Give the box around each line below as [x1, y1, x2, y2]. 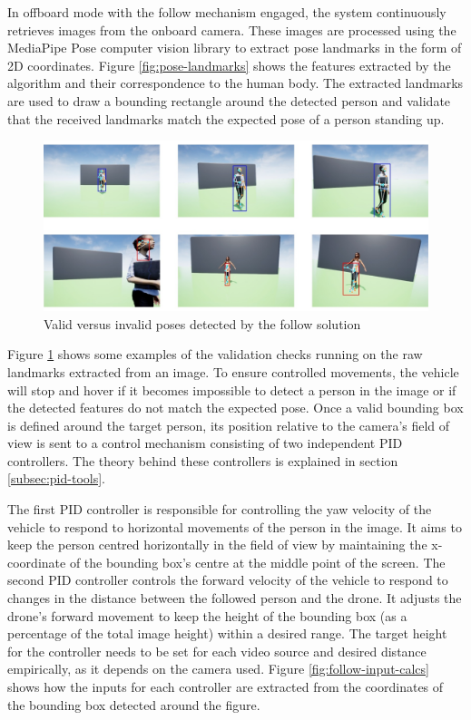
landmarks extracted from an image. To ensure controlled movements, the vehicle [7, 362, 459, 381]
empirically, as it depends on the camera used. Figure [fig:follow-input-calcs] [7, 659, 429, 678]
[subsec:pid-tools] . [7, 469, 105, 488]
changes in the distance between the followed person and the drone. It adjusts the [7, 589, 462, 608]
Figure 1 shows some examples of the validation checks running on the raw [7, 345, 423, 364]
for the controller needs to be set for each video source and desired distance [7, 641, 427, 660]
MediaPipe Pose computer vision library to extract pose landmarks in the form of [7, 38, 462, 57]
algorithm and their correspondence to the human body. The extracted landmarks [7, 73, 464, 92]
